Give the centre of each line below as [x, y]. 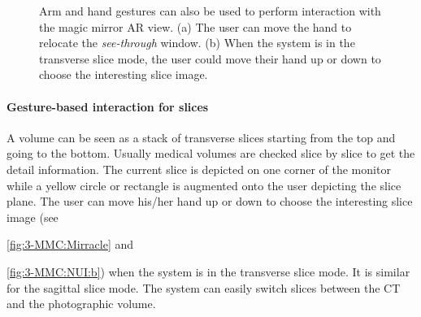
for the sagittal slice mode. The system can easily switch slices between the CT [204, 287]
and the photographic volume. [81, 304]
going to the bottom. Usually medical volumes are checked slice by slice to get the [211, 153]
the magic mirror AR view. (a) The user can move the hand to [195, 26]
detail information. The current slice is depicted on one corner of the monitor [199, 169]
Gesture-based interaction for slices [108, 106]
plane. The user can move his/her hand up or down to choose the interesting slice [210, 201]
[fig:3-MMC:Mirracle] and [70, 244]
